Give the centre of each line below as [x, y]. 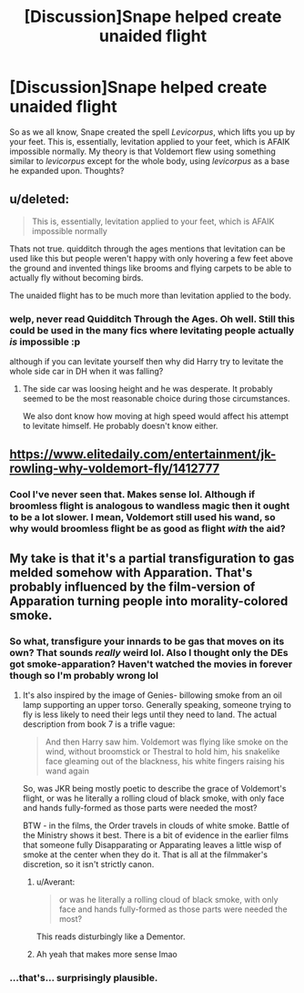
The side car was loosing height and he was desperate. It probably [147, 389]
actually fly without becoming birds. [76, 277]
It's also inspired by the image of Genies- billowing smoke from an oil [152, 695]
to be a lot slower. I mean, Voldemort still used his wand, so [142, 517]
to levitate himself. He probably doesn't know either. [120, 426]
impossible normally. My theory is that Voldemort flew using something [142, 151]
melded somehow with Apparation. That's [131, 573]
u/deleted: [40, 199]
